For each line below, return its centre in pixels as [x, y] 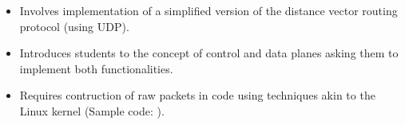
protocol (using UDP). [74, 26]
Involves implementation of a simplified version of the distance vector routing [208, 10]
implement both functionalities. [96, 68]
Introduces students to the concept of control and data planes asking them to [209, 53]
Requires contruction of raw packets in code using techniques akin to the [197, 95]
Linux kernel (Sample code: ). [92, 110]
